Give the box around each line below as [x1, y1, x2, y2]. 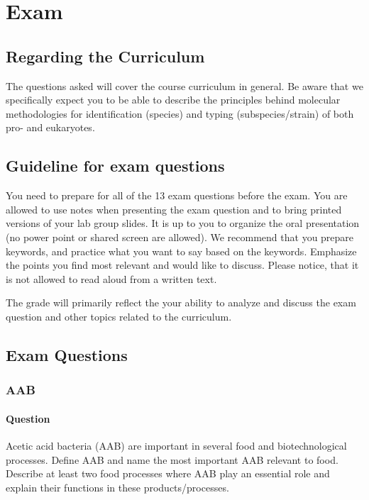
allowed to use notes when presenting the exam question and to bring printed [6, 201, 342, 216]
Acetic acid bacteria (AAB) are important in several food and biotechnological [6, 438, 347, 452]
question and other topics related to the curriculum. [6, 309, 232, 323]
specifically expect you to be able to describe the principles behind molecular [6, 92, 341, 107]
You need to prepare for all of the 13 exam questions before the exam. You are [6, 188, 348, 203]
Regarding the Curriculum [6, 45, 205, 67]
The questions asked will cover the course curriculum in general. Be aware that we [6, 78, 363, 93]
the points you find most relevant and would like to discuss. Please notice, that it [6, 257, 359, 272]
